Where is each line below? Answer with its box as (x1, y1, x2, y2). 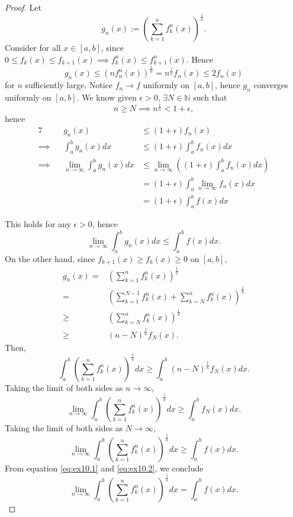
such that (193, 91, 227, 103)
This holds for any (5, 217, 71, 230)
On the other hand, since (5, 252, 95, 264)
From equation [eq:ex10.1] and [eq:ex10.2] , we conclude (5, 461, 204, 474)
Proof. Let (5, 1, 41, 13)
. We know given (76, 91, 137, 103)
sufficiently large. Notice (25, 79, 112, 91)
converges (253, 79, 288, 91)
